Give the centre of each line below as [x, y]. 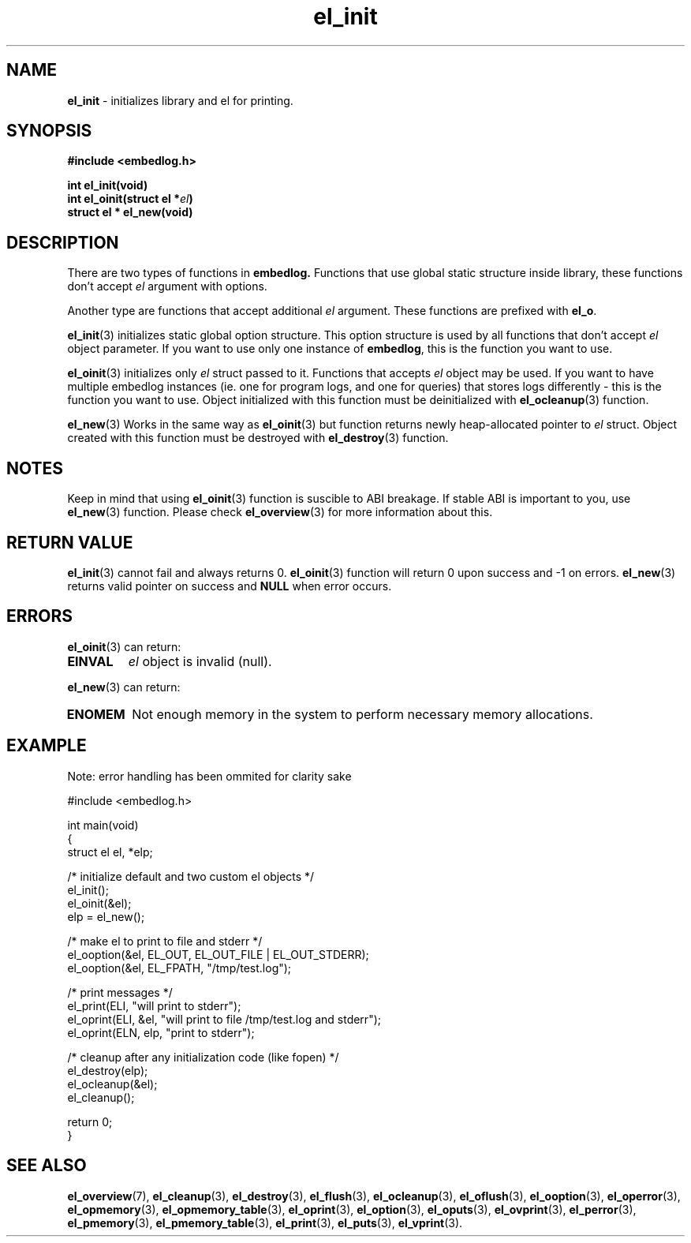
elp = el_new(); [106, 916]
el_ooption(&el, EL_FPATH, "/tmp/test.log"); [179, 968]
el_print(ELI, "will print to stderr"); [154, 1005]
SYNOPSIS [49, 131]
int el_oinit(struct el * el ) [130, 199]
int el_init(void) [108, 185]
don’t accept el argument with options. [167, 286]
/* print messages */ [120, 992]
